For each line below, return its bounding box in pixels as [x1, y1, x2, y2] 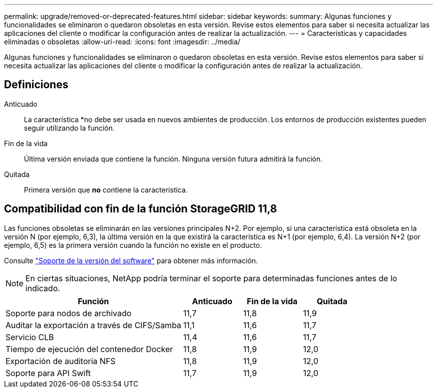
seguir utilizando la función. [24, 123, 115, 132]
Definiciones [4, 78, 68, 91]
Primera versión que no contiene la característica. [24, 185, 188, 194]
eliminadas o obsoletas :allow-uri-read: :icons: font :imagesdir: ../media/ [4, 37, 240, 46]
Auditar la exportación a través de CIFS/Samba [5, 320, 182, 330]
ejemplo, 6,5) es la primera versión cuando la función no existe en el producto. [4, 240, 262, 249]
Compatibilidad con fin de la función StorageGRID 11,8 [4, 202, 277, 215]
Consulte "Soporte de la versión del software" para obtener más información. [4, 256, 258, 265]
